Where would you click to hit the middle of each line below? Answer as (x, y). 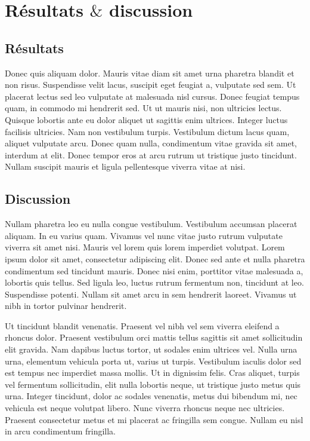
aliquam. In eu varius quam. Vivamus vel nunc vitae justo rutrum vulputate (144, 235)
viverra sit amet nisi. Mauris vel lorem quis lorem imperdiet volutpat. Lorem (145, 247)
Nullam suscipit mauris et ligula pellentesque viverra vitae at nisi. (125, 166)
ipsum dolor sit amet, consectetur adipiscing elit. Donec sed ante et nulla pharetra (155, 258)
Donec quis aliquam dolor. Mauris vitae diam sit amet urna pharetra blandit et (150, 73)
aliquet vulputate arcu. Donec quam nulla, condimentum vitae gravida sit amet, (151, 143)
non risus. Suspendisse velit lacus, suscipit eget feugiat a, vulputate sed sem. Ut (151, 85)
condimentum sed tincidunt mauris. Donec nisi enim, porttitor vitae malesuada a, (154, 270)
